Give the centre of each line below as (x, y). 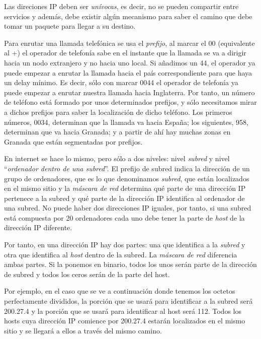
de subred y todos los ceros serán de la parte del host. (87, 274)
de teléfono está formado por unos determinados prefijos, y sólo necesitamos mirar (130, 102)
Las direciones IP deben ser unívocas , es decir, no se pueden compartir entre (121, 6)
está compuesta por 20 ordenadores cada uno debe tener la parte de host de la (124, 217)
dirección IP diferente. (38, 227)
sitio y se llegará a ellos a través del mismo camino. (83, 330)
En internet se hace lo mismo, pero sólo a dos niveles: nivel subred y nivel (117, 158)
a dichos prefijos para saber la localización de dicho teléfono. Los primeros (118, 112)
